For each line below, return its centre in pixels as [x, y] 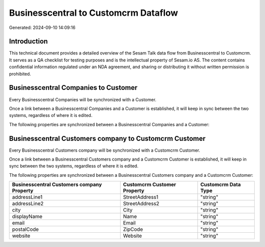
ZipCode [133, 229]
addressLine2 [28, 204]
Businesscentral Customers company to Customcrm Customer [107, 138]
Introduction [28, 41]
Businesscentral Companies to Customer [73, 88]
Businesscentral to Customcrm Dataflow [94, 13]
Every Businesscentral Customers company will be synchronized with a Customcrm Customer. [105, 150]
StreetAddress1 [141, 197]
